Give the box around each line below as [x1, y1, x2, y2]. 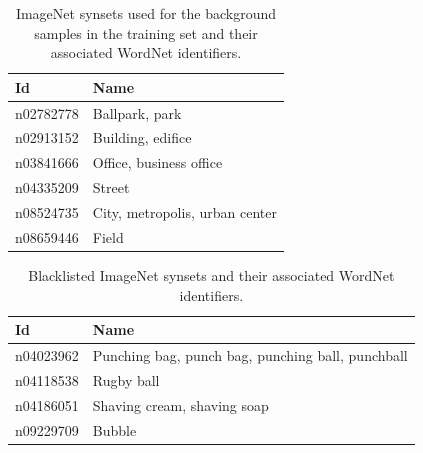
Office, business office [92, 152, 223, 173]
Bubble [92, 419, 137, 440]
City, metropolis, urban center [92, 202, 277, 222]
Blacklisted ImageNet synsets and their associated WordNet [28, 264, 395, 285]
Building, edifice [92, 127, 192, 148]
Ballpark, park [92, 102, 182, 123]
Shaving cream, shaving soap [92, 394, 269, 415]
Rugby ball [92, 369, 160, 390]
